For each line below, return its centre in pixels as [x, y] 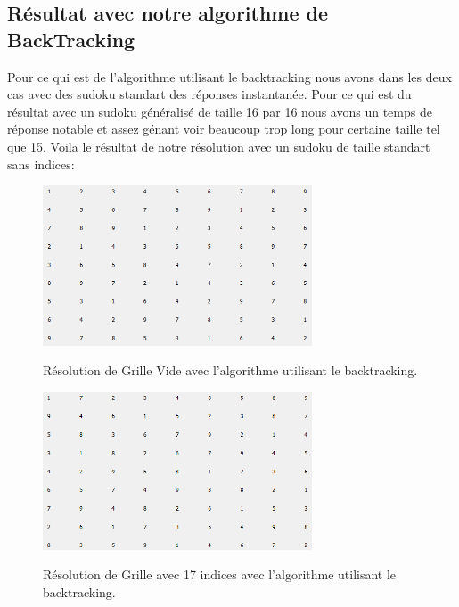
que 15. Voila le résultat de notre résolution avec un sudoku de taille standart [219, 146]
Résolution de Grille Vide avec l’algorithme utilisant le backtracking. [230, 370]
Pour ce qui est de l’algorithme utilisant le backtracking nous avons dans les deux [229, 76]
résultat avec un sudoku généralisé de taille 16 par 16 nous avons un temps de [220, 111]
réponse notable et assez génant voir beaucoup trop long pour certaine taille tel [224, 129]
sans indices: [41, 164]
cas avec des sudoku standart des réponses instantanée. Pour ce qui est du [209, 94]
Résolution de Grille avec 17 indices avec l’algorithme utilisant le [220, 574]
